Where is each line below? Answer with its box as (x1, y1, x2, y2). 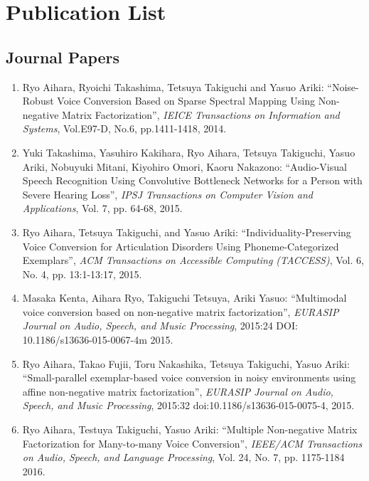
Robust (22, 93, 54, 108)
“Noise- (327, 79, 359, 94)
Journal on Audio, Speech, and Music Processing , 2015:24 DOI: (22, 318, 298, 333)
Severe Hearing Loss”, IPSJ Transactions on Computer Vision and (22, 186, 313, 201)
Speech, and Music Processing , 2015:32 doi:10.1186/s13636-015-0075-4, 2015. (22, 398, 355, 413)
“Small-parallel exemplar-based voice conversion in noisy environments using (22, 370, 356, 385)
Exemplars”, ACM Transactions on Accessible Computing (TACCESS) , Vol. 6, (22, 253, 364, 268)
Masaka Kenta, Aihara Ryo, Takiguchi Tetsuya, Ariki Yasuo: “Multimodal (22, 290, 347, 305)
